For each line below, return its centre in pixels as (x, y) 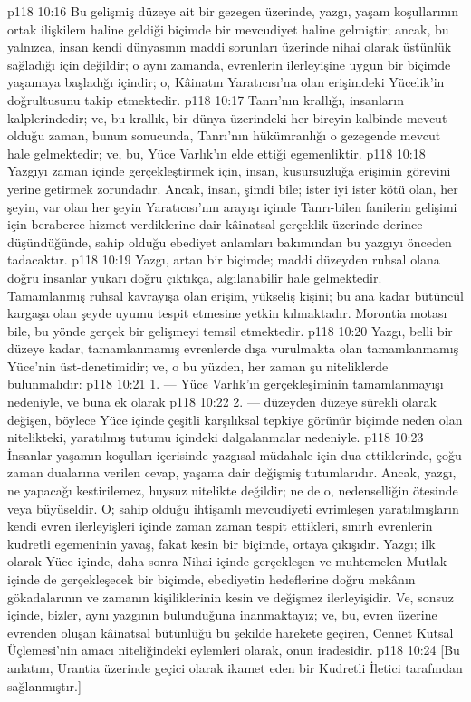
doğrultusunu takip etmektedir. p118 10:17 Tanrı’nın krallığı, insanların (206, 99)
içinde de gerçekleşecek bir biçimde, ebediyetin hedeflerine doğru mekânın (211, 579)
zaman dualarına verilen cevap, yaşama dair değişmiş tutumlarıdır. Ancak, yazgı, (232, 472)
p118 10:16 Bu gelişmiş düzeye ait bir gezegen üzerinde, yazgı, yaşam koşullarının (233, 11)
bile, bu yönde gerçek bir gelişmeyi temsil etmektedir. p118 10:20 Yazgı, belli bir (230, 330)
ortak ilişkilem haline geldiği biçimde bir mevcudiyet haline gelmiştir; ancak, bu (228, 29)
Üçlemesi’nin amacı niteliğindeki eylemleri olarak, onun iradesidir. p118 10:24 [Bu (234, 650)
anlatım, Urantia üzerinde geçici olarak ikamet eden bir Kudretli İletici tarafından (235, 667)
